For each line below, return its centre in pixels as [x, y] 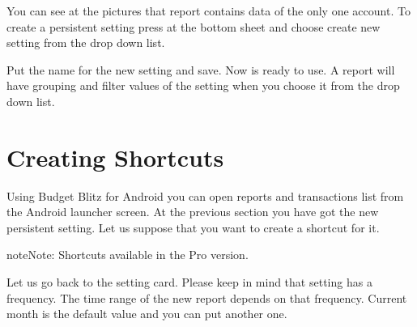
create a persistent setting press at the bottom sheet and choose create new [194, 26]
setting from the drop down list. [86, 42]
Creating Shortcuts [115, 157]
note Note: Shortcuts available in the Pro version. [128, 255]
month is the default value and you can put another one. [147, 314]
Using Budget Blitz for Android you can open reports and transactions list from [205, 195]
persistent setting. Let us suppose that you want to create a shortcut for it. [193, 227]
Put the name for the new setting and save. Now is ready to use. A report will [201, 69]
